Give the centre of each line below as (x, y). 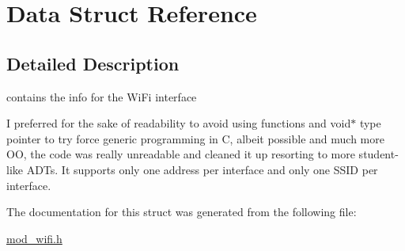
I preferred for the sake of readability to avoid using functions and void (179, 123)
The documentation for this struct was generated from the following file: (182, 212)
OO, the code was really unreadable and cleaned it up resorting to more (181, 154)
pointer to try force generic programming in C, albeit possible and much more (195, 138)
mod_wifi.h (34, 238)
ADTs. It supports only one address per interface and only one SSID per (202, 169)
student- (379, 154)
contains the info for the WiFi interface (102, 96)
